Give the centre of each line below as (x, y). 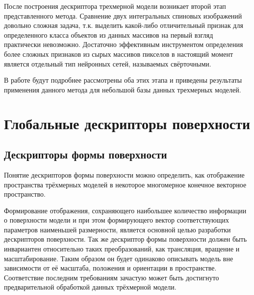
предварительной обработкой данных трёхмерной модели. (90, 287)
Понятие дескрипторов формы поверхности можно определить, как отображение (124, 174)
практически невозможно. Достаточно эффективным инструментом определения (124, 44)
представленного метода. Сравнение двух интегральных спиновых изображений (123, 15)
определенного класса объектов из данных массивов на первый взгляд (109, 34)
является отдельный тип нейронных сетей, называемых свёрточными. (108, 63)
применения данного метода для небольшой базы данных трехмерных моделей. (123, 89)
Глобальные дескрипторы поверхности (127, 123)
